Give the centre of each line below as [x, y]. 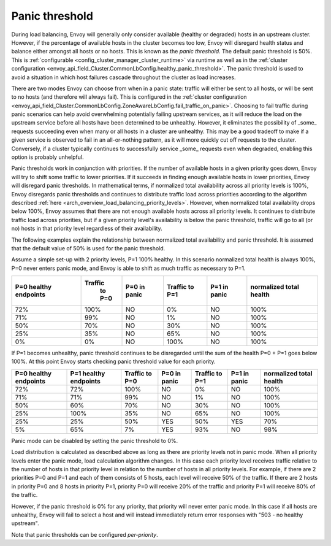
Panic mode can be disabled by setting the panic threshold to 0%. [94, 440]
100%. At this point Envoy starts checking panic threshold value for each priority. [113, 361]
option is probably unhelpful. [48, 157]
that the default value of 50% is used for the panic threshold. [88, 248]
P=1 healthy [88, 373]
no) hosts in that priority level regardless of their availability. [87, 229]
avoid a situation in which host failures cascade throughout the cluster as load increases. [124, 77]
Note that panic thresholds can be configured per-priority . [85, 534]
